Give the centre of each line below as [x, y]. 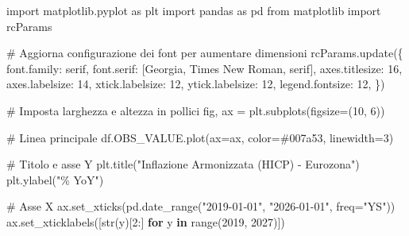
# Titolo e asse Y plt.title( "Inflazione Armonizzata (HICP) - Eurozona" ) [183, 164]
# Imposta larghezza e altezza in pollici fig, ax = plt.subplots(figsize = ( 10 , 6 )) [196, 110]
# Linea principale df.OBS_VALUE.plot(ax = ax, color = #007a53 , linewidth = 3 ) [200, 137]
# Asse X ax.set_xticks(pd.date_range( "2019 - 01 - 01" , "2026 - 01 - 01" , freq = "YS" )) [201, 206]
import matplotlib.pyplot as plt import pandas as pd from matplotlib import [194, 10]
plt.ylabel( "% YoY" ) [55, 179]
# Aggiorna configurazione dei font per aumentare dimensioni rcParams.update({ [205, 53]
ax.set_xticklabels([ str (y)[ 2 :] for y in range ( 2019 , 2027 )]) [146, 221]
